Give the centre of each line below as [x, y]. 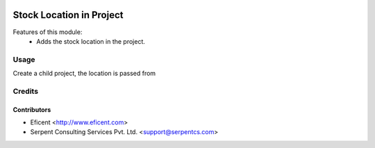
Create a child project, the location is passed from [84, 74]
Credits [25, 91]
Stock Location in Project [68, 15]
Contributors [32, 109]
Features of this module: [48, 32]
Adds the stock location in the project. [91, 41]
